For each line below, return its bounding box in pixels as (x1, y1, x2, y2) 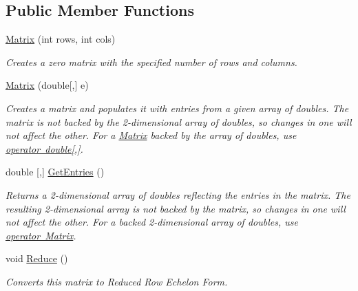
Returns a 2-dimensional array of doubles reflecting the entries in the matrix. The (6, 187, 350, 202)
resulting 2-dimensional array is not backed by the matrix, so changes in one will (6, 201, 346, 215)
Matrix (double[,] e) (6, 78, 89, 92)
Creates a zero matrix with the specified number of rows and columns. (6, 54, 297, 69)
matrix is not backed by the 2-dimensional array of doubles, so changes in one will (6, 114, 352, 129)
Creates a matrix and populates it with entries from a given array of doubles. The (6, 100, 349, 115)
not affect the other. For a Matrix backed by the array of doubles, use (6, 128, 297, 142)
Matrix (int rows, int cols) (6, 32, 116, 46)
